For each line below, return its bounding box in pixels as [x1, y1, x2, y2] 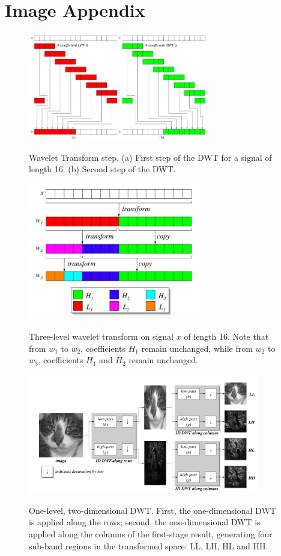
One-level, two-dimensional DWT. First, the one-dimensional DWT [29, 504, 276, 516]
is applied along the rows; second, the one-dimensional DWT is [29, 516, 261, 528]
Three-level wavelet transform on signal [29, 330, 174, 342]
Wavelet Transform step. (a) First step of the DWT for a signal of [29, 151, 272, 163]
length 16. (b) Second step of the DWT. [29, 163, 176, 175]
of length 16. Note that [184, 330, 269, 342]
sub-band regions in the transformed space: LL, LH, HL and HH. [29, 539, 268, 552]
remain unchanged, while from [141, 342, 253, 354]
